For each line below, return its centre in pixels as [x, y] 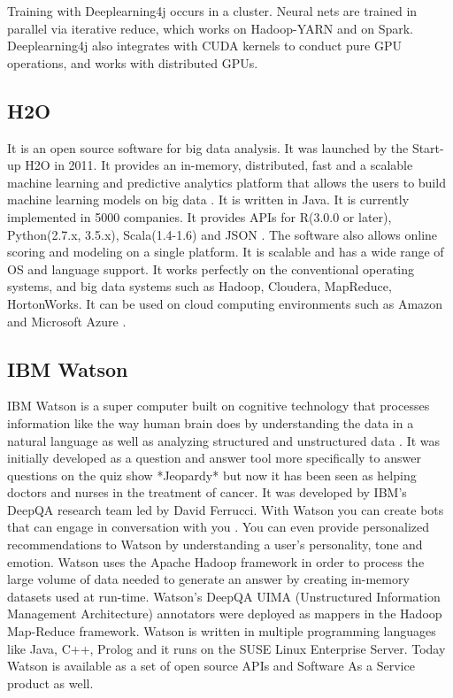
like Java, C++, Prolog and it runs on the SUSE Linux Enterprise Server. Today [226, 648]
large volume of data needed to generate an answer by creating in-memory [208, 579]
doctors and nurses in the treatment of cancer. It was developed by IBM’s [207, 492]
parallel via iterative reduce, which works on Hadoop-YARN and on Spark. [211, 28]
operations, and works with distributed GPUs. [133, 62]
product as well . [50, 683]
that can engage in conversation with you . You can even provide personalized [219, 527]
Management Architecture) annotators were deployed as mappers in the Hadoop [225, 614]
